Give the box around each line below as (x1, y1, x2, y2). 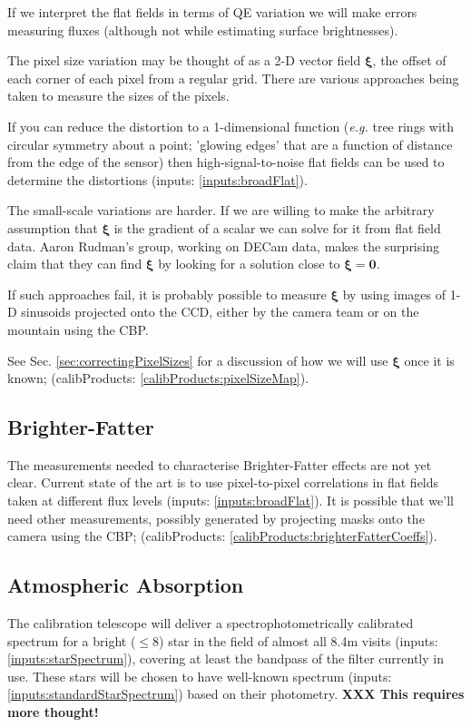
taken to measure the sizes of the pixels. (7, 86, 230, 105)
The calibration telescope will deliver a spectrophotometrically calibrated (7, 614, 414, 633)
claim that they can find (7, 254, 142, 273)
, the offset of (372, 51, 446, 70)
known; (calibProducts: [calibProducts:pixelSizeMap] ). (7, 368, 309, 388)
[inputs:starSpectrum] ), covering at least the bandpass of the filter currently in (7, 649, 444, 668)
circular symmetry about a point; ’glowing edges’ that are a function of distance (7, 134, 453, 153)
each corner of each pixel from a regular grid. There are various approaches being (7, 68, 459, 87)
